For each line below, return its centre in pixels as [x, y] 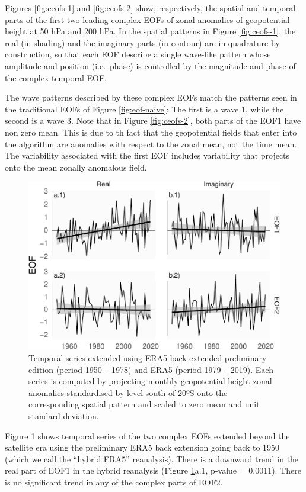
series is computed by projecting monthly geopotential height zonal [150, 381]
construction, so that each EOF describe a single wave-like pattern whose [138, 54]
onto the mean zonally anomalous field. [76, 167]
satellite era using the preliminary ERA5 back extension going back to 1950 [142, 447]
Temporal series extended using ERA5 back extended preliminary [148, 357]
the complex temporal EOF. [56, 77]
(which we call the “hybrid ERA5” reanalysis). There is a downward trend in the [152, 459]
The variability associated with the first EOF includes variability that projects [147, 155]
